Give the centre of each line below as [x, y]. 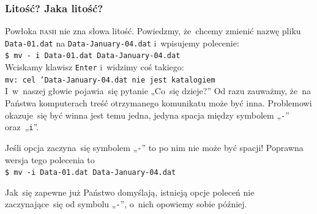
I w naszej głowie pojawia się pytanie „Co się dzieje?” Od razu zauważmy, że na [158, 91]
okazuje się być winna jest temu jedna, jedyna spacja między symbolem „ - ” [147, 115]
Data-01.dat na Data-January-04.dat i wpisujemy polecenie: [122, 42]
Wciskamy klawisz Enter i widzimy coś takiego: [95, 67]
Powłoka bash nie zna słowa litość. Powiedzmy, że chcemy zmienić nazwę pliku [153, 31]
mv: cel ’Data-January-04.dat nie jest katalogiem [110, 80]
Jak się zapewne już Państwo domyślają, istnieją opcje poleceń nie [130, 192]
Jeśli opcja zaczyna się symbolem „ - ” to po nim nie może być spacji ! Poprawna [154, 147]
